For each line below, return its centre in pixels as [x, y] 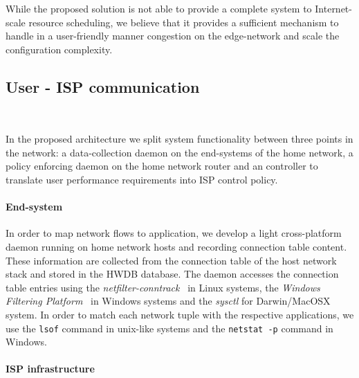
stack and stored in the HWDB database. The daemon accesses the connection [172, 274]
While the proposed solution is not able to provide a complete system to [159, 8]
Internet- [333, 8]
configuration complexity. [59, 49]
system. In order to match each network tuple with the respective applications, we [180, 314]
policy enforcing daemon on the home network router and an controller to [162, 166]
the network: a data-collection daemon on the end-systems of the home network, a [179, 152]
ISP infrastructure [50, 369]
